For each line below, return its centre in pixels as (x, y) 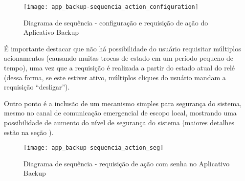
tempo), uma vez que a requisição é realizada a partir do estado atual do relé (120, 68)
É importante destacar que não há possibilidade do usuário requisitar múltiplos (122, 48)
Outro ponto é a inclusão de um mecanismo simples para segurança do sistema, (123, 103)
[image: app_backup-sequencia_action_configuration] (111, 7)
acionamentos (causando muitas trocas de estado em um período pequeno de (119, 58)
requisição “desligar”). (37, 87)
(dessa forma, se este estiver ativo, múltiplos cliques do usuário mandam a (115, 77)
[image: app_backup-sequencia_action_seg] (94, 148)
